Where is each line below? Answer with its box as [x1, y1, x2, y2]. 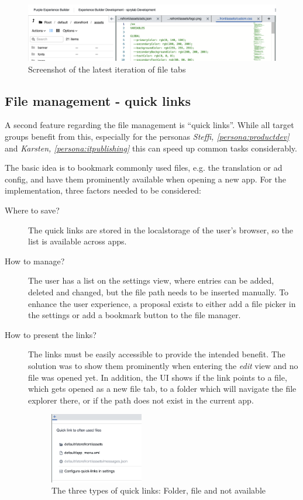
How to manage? [5, 254, 65, 267]
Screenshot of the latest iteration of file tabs [28, 63, 186, 75]
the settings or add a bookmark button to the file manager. [28, 309, 241, 321]
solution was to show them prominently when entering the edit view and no [28, 359, 298, 371]
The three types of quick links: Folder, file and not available [51, 484, 266, 496]
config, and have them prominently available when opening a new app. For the [5, 173, 286, 185]
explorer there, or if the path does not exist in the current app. [28, 394, 254, 406]
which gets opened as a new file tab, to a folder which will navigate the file [28, 382, 297, 395]
